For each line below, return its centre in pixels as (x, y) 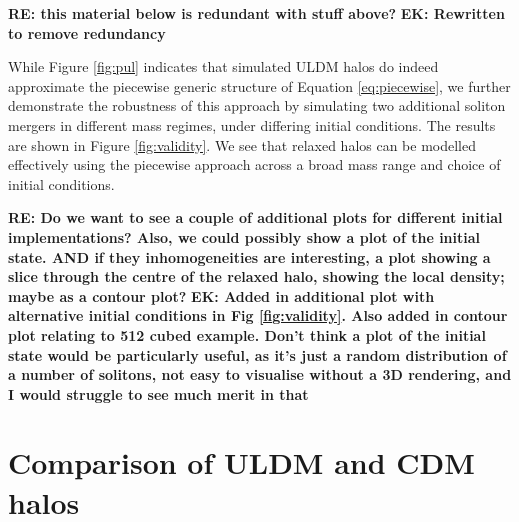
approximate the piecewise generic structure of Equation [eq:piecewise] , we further (259, 85)
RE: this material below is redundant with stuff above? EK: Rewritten (256, 13)
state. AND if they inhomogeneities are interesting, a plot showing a (249, 256)
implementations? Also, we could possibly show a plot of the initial (244, 236)
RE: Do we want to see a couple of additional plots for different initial (255, 217)
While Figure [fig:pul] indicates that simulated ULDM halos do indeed (223, 66)
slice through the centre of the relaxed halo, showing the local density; (256, 276)
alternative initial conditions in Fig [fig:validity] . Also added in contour (258, 315)
